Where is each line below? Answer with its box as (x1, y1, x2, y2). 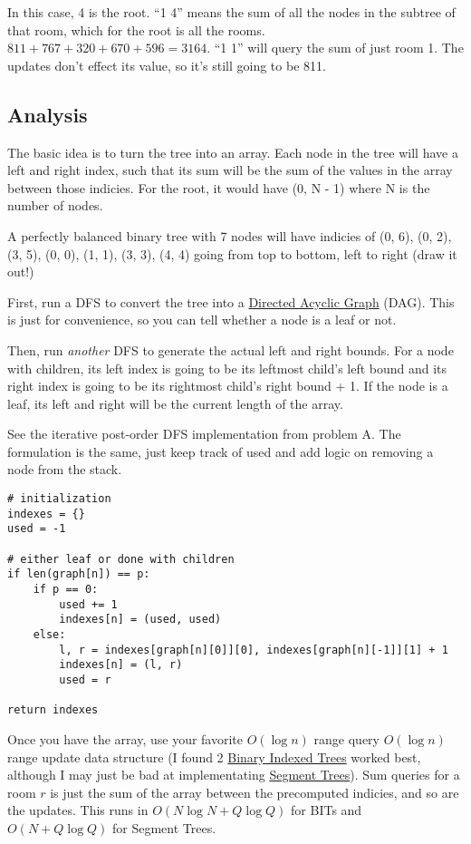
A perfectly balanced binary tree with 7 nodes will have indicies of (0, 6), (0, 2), (7, 226, 452, 245)
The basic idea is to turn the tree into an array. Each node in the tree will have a (7, 142, 458, 161)
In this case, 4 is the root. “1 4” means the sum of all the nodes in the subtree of (7, 3, 456, 21)
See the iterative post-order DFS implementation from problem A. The (7, 424, 401, 443)
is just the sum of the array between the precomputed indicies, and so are (50, 782, 459, 801)
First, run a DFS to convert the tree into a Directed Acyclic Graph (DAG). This (7, 292, 455, 311)
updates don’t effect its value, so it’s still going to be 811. (7, 55, 326, 74)
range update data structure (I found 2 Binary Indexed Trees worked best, (7, 747, 421, 766)
